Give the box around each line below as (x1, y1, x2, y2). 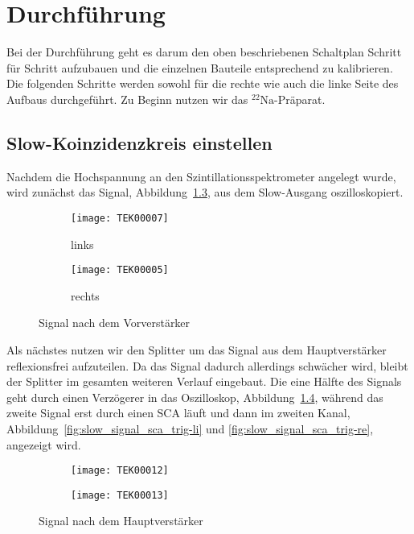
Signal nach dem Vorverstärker (39, 314, 191, 331)
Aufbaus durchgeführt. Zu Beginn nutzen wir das (6, 90, 248, 107)
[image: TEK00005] (71, 264, 169, 276)
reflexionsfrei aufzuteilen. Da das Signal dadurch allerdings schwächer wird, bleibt (6, 357, 408, 374)
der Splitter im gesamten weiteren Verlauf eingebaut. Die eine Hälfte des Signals (6, 373, 402, 390)
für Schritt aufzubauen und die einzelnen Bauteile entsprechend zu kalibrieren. (6, 59, 393, 76)
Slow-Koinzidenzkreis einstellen (6, 130, 273, 155)
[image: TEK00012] (71, 465, 169, 477)
